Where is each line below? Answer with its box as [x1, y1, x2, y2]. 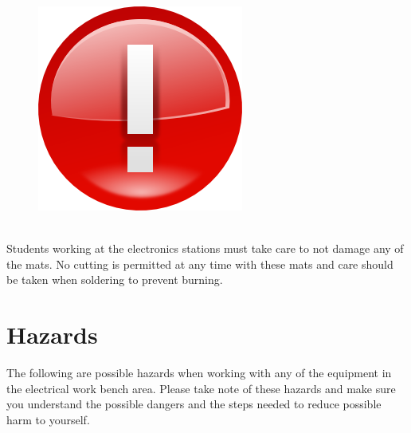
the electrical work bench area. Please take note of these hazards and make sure [6, 380, 396, 396]
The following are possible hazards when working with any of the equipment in [6, 364, 392, 381]
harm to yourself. [6, 411, 90, 427]
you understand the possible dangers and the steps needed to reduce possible [6, 396, 382, 412]
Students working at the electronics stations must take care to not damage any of [6, 240, 404, 257]
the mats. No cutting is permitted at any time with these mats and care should [6, 255, 393, 272]
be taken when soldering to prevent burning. [6, 271, 223, 288]
